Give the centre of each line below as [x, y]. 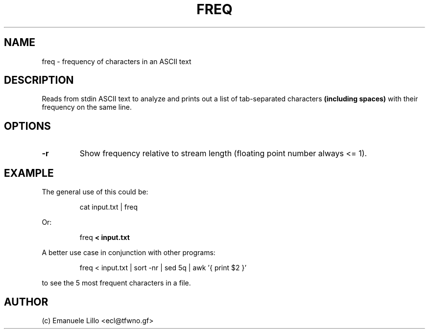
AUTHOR [26, 302]
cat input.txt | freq [108, 207]
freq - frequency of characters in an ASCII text [117, 61]
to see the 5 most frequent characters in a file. [116, 283]
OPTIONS [27, 126]
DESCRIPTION [39, 80]
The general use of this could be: [95, 192]
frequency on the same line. [87, 107]
